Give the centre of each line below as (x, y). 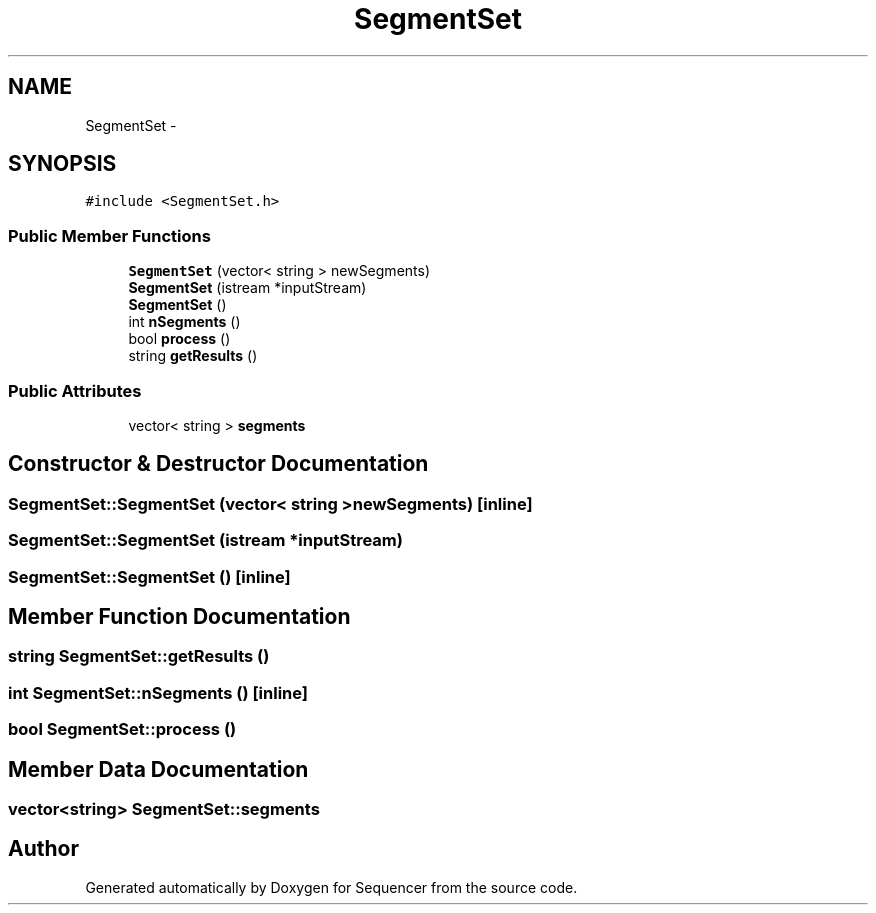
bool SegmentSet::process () (122, 729)
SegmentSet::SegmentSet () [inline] (149, 576)
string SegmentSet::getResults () (139, 656)
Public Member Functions (109, 235)
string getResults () (193, 356)
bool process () (179, 339)
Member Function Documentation (179, 616)
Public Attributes (75, 390)
